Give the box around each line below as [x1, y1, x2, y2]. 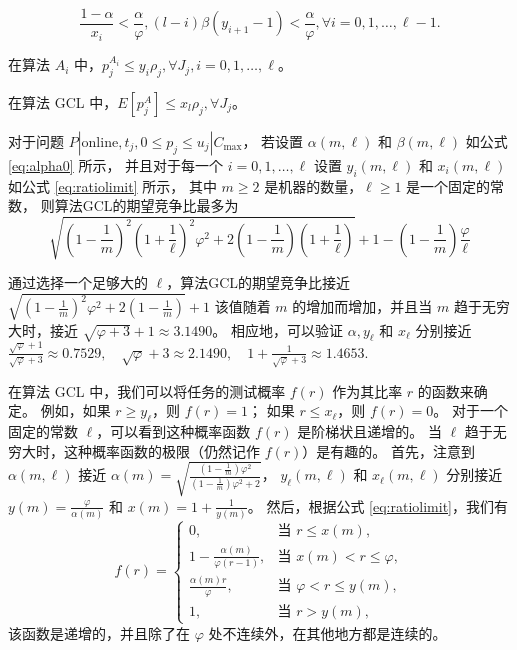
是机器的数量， [264, 175, 363, 196]
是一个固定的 [406, 175, 491, 196]
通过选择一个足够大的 [8, 272, 148, 293]
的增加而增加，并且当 [292, 296, 433, 317]
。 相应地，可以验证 [212, 319, 344, 340]
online [81, 135, 119, 150]
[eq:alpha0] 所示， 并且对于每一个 [8, 154, 224, 175]
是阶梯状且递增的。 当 [297, 421, 442, 442]
